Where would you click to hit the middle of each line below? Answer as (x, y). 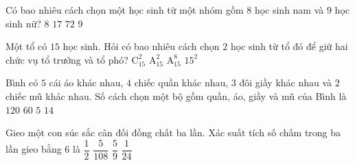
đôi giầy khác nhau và (286, 82)
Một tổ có (26, 46)
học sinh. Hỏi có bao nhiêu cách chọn (141, 46)
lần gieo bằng (34, 149)
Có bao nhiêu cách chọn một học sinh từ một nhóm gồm (125, 10)
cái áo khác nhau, (86, 82)
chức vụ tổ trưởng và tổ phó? (67, 59)
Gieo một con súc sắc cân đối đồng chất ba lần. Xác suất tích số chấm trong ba (173, 132)
